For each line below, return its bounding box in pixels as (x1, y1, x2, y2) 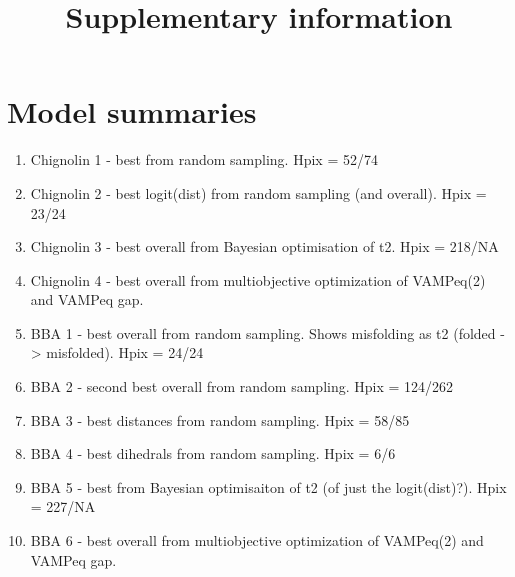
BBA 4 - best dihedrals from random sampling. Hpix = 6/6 (30, 443, 396, 464)
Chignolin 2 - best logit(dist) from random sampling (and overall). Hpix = (30, 182, 487, 203)
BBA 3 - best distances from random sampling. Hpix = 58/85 (30, 409, 410, 430)
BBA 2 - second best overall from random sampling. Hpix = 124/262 (30, 376, 454, 397)
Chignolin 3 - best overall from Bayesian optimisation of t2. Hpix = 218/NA (30, 236, 499, 257)
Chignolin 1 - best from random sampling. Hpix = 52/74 (30, 149, 378, 170)
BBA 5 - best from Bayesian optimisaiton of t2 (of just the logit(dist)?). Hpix (30, 476, 507, 497)
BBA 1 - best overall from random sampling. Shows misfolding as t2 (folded (30, 322, 496, 343)
